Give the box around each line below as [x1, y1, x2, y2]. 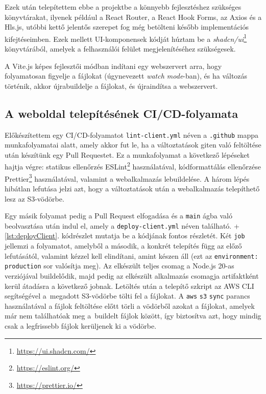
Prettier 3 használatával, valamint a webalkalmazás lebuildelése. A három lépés [5, 171, 250, 184]
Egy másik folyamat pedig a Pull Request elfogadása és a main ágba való [5, 210, 233, 221]
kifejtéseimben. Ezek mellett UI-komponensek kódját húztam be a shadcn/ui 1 [5, 32, 247, 44]
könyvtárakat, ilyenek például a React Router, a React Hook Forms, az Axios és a [5, 11, 262, 22]
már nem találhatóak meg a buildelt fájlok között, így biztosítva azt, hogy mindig [5, 310, 261, 321]
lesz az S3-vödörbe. [5, 193, 64, 204]
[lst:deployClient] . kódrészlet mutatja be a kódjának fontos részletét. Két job [5, 230, 245, 241]
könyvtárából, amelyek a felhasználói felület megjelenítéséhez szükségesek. [5, 43, 236, 54]
